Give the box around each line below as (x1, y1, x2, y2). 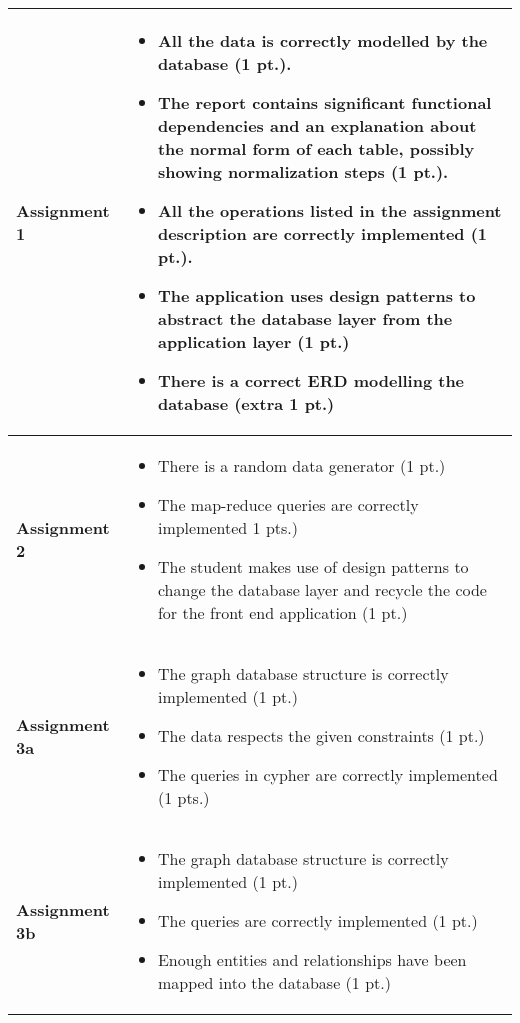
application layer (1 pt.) (157, 330, 350, 353)
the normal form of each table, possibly (157, 137, 475, 160)
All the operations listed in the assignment (157, 199, 502, 222)
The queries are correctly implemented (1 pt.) (157, 909, 478, 932)
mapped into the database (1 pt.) (157, 971, 391, 994)
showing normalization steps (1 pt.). (157, 160, 449, 183)
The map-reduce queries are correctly (157, 493, 419, 516)
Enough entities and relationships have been (157, 948, 467, 971)
